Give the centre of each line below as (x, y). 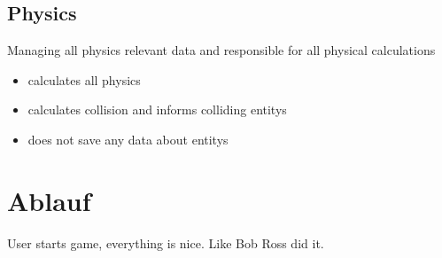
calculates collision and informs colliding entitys (157, 109)
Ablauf (49, 200)
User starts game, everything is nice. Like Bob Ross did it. (166, 242)
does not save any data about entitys (128, 139)
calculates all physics (84, 79)
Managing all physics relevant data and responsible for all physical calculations (221, 50)
